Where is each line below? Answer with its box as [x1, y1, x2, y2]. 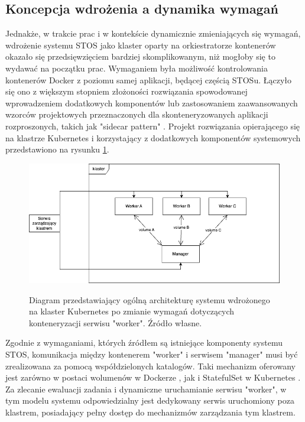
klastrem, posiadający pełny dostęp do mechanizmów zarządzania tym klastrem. [5, 405, 296, 418]
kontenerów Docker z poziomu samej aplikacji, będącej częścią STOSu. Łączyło [5, 73, 291, 86]
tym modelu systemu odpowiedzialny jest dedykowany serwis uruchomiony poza [5, 394, 294, 407]
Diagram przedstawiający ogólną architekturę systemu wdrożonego [29, 293, 270, 306]
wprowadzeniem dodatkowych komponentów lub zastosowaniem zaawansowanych [5, 96, 298, 109]
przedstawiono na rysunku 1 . [5, 143, 109, 155]
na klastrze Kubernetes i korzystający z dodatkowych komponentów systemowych [5, 131, 301, 144]
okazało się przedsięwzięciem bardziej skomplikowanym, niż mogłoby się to [5, 50, 275, 63]
